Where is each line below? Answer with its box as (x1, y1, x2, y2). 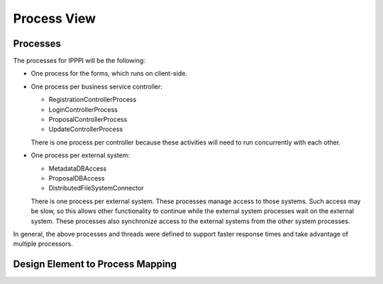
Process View (13, 11, 96, 26)
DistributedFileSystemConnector (48, 184, 145, 193)
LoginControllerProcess (48, 105, 118, 113)
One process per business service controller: (30, 82, 163, 91)
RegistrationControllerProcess (48, 96, 137, 104)
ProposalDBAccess (48, 174, 105, 182)
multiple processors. (13, 239, 74, 248)
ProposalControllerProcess (48, 115, 128, 124)
